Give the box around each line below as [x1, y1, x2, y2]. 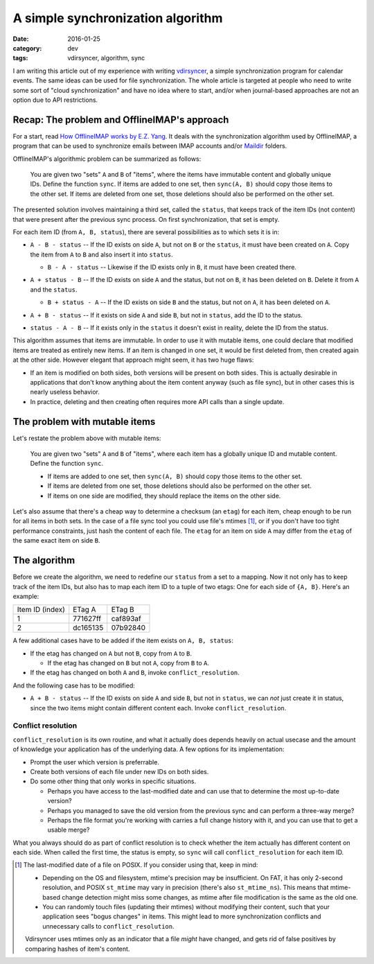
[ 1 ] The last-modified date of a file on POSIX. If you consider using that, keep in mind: [15, 861, 258, 869]
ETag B [111, 605, 134, 615]
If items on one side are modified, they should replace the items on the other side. [47, 491, 281, 500]
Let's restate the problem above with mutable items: [12, 434, 161, 442]
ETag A [73, 605, 96, 615]
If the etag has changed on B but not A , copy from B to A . [47, 659, 210, 667]
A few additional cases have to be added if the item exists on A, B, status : [12, 636, 234, 645]
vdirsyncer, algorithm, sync [67, 54, 145, 62]
